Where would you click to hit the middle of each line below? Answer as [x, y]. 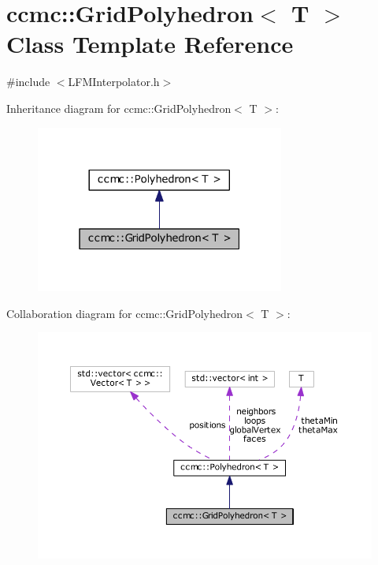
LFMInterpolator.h [114, 82]
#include [28, 82]
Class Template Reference [150, 44]
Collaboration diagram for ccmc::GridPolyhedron [124, 313]
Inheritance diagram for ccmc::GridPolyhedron [119, 108]
